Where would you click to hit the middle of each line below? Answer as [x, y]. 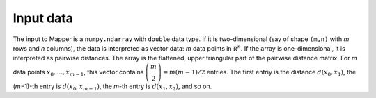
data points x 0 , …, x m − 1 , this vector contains [78, 73]
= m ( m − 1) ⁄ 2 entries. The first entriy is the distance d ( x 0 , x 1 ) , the [259, 73]
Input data [43, 18]
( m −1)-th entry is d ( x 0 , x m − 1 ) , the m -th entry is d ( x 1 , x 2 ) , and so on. [112, 87]
